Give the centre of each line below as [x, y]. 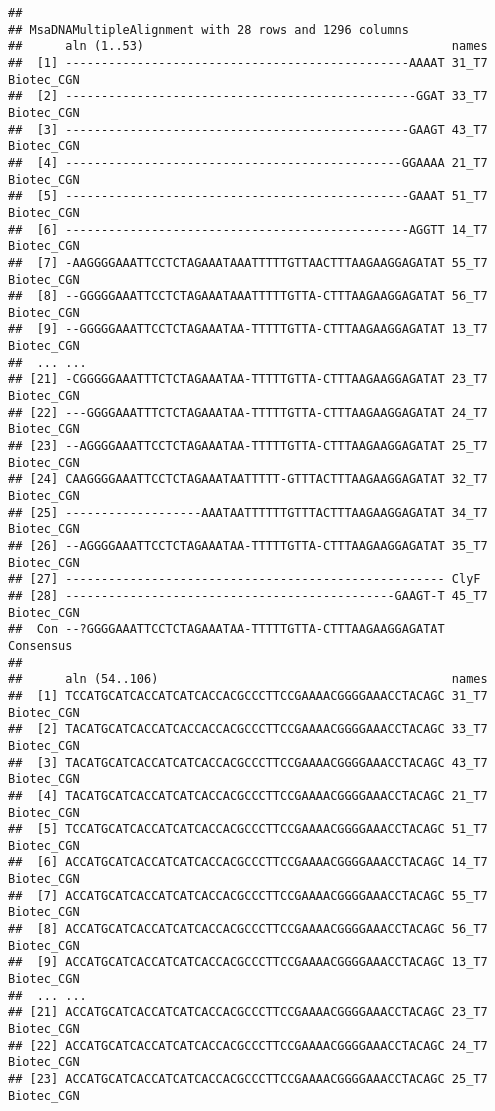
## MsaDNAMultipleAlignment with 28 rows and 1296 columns [208, 29]
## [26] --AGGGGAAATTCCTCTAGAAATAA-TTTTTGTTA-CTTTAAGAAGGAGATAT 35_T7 [248, 546]
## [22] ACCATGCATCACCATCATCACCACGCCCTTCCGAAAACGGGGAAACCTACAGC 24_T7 [248, 1045]
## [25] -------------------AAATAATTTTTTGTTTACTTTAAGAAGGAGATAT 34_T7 [248, 512]
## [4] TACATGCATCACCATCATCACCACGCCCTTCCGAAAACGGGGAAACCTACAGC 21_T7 [248, 795]
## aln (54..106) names [248, 679]
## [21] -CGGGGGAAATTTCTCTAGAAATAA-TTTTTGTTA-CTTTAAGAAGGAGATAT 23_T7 [248, 379]
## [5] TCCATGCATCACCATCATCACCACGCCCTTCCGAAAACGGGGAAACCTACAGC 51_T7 [248, 829]
